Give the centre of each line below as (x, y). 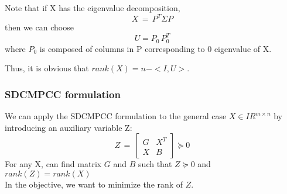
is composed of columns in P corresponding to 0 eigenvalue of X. (156, 48)
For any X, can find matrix (53, 164)
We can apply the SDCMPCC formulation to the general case (116, 116)
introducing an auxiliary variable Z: (69, 127)
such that (155, 164)
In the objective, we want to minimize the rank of (94, 184)
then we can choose (39, 27)
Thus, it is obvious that (47, 68)
